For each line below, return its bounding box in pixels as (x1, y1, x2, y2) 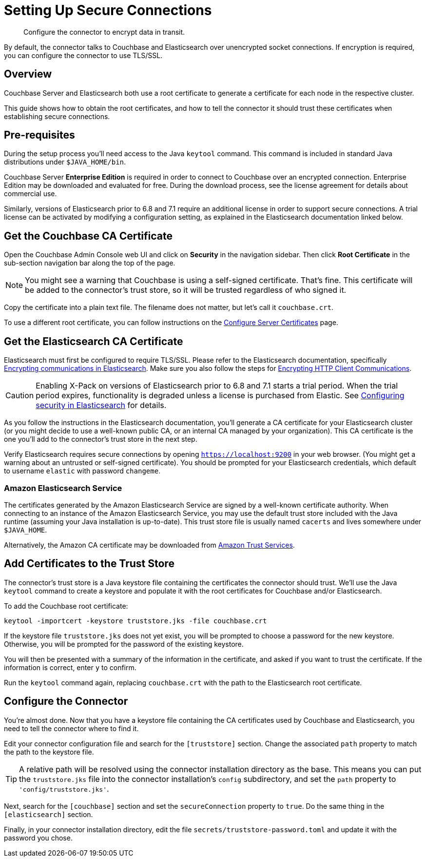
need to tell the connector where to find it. (4, 724, 139, 733)
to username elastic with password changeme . (4, 467, 161, 475)
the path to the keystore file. (4, 747, 94, 756)
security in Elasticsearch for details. (36, 400, 167, 410)
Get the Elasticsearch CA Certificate (4, 335, 183, 348)
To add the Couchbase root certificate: (4, 601, 128, 610)
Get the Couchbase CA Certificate (4, 229, 173, 242)
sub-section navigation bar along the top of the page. (4, 259, 175, 267)
